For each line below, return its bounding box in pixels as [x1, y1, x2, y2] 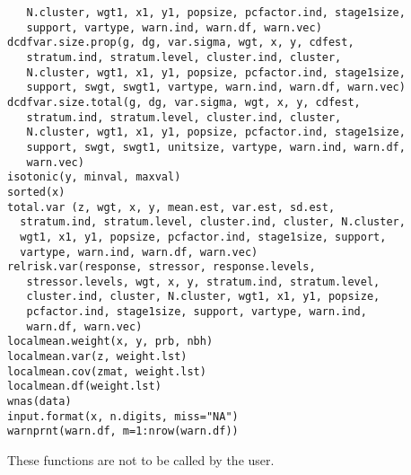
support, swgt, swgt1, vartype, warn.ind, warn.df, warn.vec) [26, 81, 406, 94]
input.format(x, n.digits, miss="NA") [7, 409, 239, 423]
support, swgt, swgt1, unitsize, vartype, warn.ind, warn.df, [26, 140, 406, 154]
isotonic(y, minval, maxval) [7, 171, 181, 184]
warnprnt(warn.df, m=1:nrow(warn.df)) [7, 425, 239, 438]
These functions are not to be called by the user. [7, 451, 275, 470]
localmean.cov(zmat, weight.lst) [7, 365, 206, 378]
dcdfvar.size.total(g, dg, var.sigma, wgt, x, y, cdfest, [7, 95, 361, 109]
